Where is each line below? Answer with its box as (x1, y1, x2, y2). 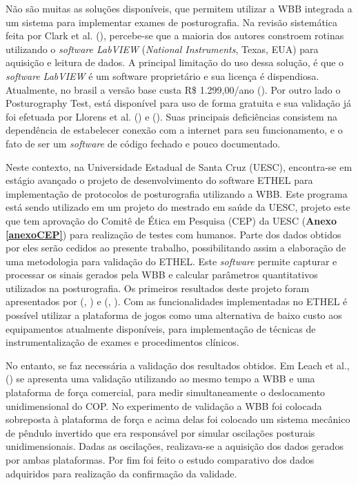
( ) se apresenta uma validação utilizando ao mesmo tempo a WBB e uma (6, 371, 315, 386)
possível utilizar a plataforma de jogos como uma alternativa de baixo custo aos (6, 308, 342, 322)
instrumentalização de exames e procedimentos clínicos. (6, 335, 239, 349)
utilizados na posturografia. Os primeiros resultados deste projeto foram (6, 280, 310, 295)
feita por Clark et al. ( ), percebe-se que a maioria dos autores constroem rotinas (6, 28, 344, 43)
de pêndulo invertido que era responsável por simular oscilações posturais (6, 425, 315, 440)
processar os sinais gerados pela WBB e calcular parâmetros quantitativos (6, 267, 318, 282)
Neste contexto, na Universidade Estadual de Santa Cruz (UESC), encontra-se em (6, 159, 352, 174)
